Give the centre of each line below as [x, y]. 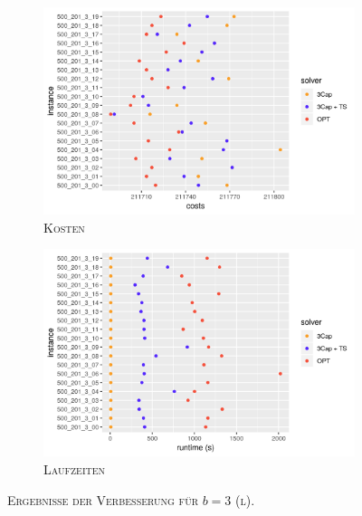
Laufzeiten [75, 469]
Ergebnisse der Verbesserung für [103, 499]
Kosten [64, 227]
